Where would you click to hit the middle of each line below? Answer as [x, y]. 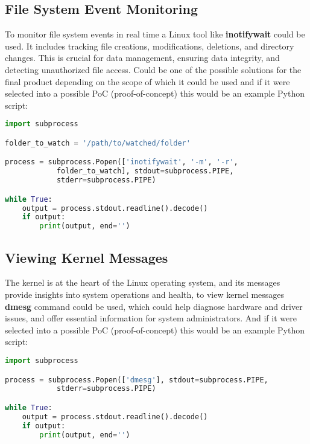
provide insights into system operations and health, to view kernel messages [145, 294]
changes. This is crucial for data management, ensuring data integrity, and [142, 58]
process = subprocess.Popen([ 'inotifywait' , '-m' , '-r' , [122, 162]
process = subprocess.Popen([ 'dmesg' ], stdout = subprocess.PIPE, [137, 380]
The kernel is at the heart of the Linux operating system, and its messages [143, 282]
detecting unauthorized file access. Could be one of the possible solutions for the [153, 69]
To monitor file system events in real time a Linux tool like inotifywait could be [155, 34]
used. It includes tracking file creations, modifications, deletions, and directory [150, 46]
